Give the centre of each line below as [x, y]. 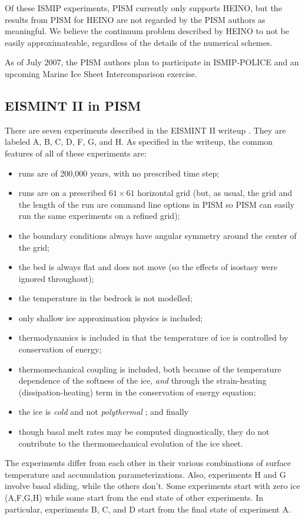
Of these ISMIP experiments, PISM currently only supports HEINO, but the [143, 8]
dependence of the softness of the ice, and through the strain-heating [142, 380]
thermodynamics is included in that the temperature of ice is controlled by [153, 337]
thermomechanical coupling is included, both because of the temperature [150, 369]
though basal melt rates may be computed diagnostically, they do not [144, 432]
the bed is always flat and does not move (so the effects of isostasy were [148, 267]
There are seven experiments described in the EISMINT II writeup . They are [145, 130]
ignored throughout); [56, 278]
